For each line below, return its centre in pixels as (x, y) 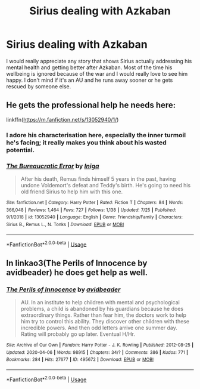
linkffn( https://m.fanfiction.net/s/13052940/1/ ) (62, 119)
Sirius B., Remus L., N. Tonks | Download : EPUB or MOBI (65, 224)
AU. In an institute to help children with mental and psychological (100, 302)
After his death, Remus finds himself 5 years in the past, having (98, 179)
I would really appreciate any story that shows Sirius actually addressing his (99, 61)
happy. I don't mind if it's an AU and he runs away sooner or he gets (90, 80)
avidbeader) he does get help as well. (77, 272)
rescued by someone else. (39, 86)
